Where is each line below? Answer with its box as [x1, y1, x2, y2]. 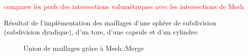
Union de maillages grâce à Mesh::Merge [23, 43, 144, 53]
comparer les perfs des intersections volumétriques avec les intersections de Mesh [4, 1, 244, 11]
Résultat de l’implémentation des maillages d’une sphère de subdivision [4, 17, 216, 27]
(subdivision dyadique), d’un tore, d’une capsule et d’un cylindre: [4, 27, 199, 37]
